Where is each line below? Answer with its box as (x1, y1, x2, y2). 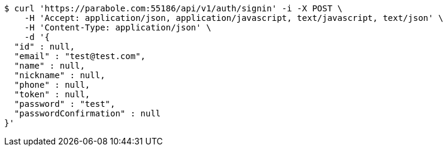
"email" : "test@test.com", (14, 51, 146, 61)
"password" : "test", (14, 99, 116, 109)
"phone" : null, (14, 80, 90, 90)
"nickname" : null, (14, 70, 105, 80)
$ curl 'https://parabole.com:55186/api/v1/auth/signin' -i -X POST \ (4, 4, 343, 13)
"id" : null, (14, 42, 75, 51)
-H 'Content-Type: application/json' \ (24, 23, 211, 32)
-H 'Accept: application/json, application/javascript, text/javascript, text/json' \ (24, 13, 444, 23)
